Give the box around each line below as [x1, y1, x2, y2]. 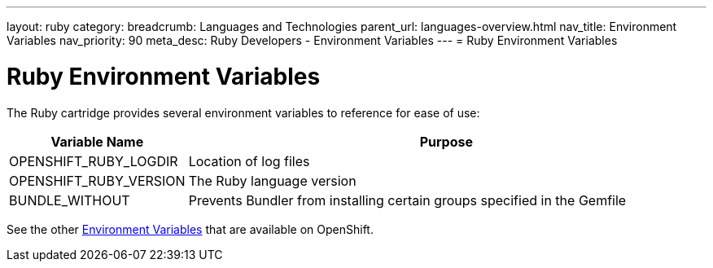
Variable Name [50, 133, 144, 150]
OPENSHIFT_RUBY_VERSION [9, 172, 186, 189]
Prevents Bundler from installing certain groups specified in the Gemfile [188, 191, 627, 209]
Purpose [419, 133, 473, 150]
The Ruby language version [188, 172, 356, 189]
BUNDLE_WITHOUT [9, 191, 130, 209]
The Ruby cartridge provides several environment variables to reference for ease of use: [7, 105, 480, 120]
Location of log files [188, 152, 310, 169]
